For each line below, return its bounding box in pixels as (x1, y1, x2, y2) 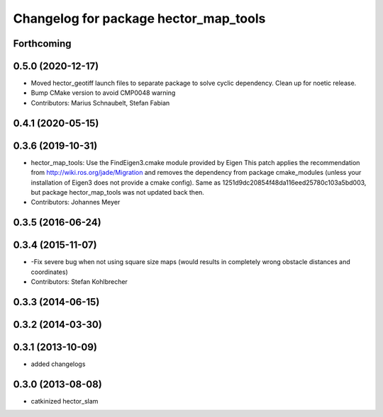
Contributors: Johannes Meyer (30, 198, 121, 207)
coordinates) (30, 268, 69, 276)
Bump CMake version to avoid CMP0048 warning (30, 88, 176, 97)
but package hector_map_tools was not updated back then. (30, 188, 205, 196)
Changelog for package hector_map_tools (13, 11, 266, 26)
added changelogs (30, 360, 86, 368)
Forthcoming (13, 38, 72, 50)
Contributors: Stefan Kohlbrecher (30, 278, 128, 286)
